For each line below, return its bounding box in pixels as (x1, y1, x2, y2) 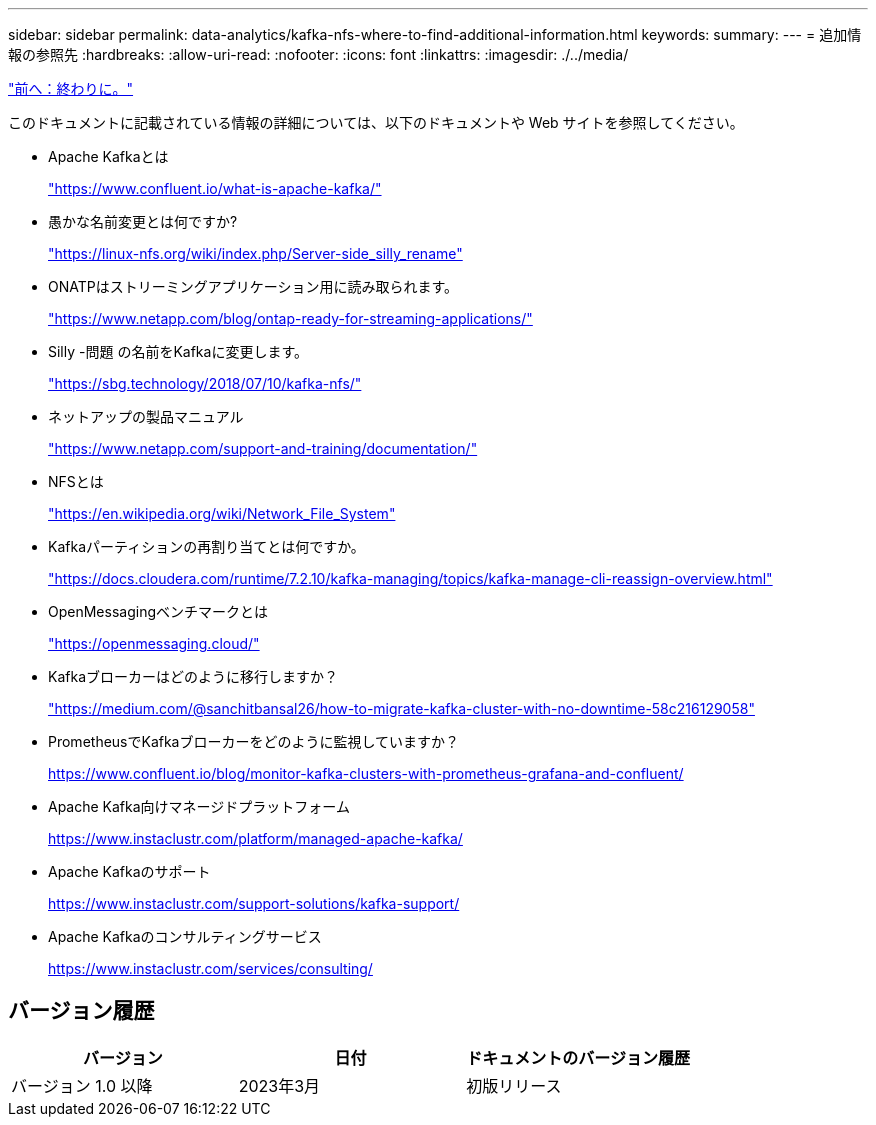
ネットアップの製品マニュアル (48, 408, 244, 425)
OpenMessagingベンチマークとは (48, 603, 268, 620)
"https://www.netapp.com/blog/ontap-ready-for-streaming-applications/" (48, 310, 533, 327)
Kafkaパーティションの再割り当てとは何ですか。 (48, 538, 365, 555)
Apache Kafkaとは (48, 148, 169, 165)
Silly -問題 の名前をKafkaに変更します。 (48, 343, 308, 360)
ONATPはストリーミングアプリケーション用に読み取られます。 (48, 278, 459, 295)
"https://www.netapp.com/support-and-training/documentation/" (48, 440, 478, 457)
